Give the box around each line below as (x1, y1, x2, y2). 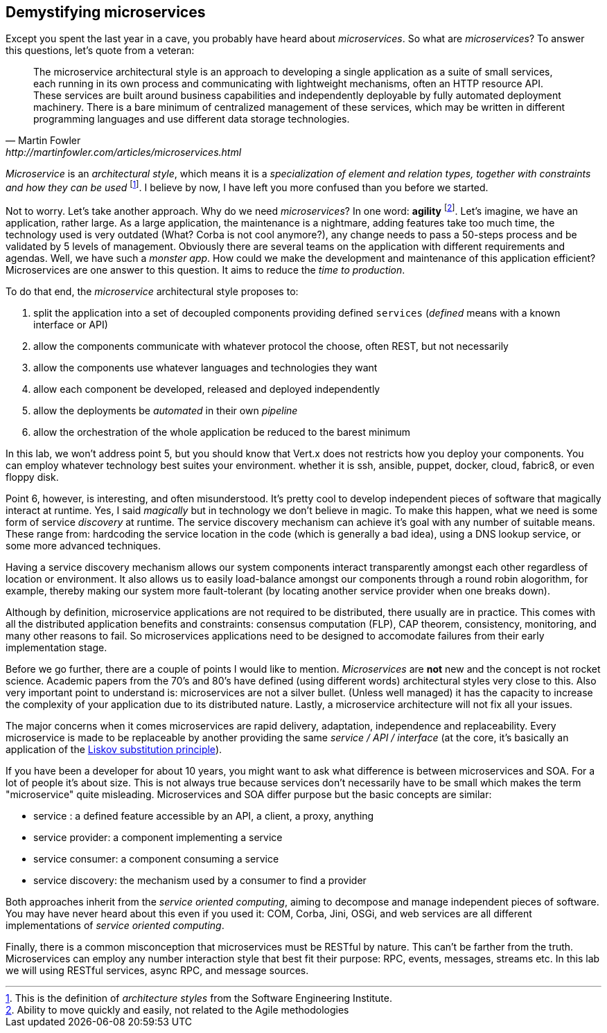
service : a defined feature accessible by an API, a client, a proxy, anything (33, 809, 374, 822)
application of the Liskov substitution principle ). (6, 743, 222, 755)
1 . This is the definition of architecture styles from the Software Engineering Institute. (6, 991, 393, 1004)
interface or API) (33, 318, 108, 330)
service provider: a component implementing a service (33, 831, 283, 843)
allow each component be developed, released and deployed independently (33, 382, 380, 395)
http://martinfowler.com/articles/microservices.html (6, 146, 242, 159)
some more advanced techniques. (6, 539, 161, 551)
